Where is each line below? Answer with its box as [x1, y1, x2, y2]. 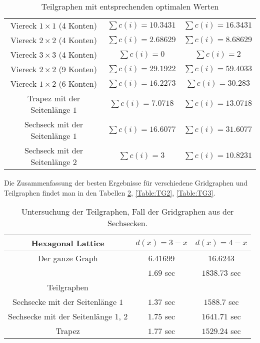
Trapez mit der [27, 92, 80, 104]
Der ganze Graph [37, 252, 98, 264]
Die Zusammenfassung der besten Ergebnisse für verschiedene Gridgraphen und [4, 178, 248, 188]
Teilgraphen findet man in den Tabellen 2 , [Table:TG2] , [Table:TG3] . [4, 187, 215, 198]
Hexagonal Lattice [31, 237, 104, 249]
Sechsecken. [107, 217, 148, 229]
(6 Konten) [58, 78, 97, 89]
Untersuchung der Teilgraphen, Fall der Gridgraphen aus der [21, 206, 234, 218]
